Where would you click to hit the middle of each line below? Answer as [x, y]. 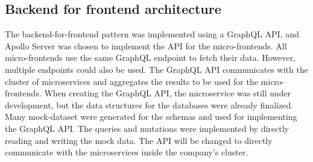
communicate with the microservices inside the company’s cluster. [127, 152]
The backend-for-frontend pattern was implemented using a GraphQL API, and [152, 34]
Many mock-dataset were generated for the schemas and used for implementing [151, 117]
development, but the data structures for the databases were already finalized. [149, 104]
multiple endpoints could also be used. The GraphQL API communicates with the [156, 69]
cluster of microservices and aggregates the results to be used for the [131, 81]
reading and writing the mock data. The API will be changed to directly [139, 140]
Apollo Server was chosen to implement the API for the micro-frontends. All [146, 45]
